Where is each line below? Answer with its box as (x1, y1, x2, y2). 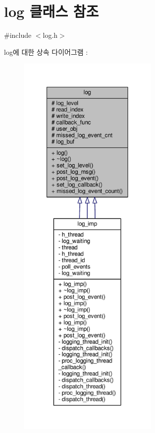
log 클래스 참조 (4, 1, 99, 21)
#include (4, 30, 32, 40)
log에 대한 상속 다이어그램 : (4, 46, 88, 57)
